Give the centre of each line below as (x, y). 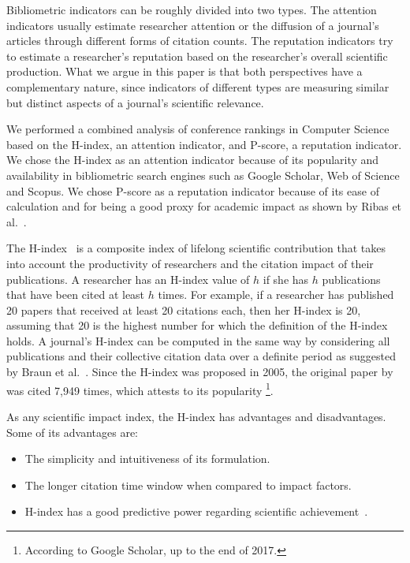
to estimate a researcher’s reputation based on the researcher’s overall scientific (197, 56)
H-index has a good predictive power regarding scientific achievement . (196, 511)
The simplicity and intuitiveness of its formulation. (147, 459)
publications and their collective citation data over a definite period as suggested (201, 356)
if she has (286, 279)
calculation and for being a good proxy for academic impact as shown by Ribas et (204, 206)
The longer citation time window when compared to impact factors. (188, 485)
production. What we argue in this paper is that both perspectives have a (184, 71)
